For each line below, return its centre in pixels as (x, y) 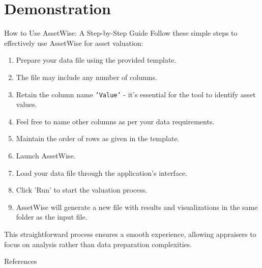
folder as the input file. (52, 217)
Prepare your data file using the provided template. (96, 60)
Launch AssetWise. (46, 155)
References (21, 261)
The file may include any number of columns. (86, 77)
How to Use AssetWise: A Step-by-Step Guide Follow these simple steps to (121, 33)
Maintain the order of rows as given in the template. (98, 138)
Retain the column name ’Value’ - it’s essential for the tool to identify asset (136, 94)
